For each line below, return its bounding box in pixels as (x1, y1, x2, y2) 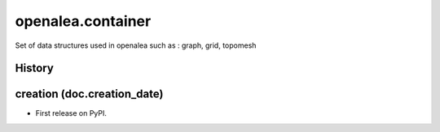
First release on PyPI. (35, 109, 108, 118)
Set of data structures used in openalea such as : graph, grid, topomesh (15, 40, 257, 50)
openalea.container (15, 12, 152, 30)
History (15, 62, 55, 75)
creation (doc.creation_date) (15, 87, 164, 101)
